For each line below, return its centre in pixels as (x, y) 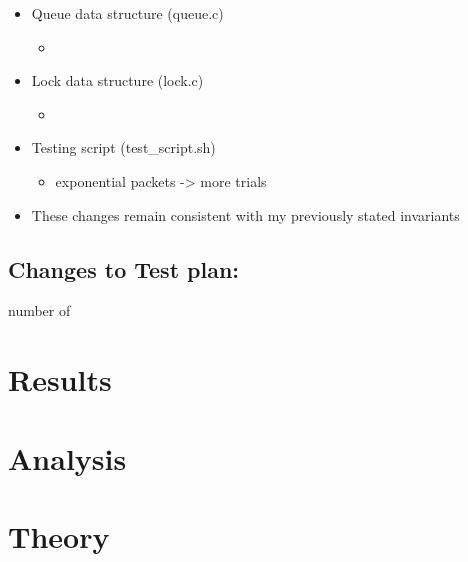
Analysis (67, 457)
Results (60, 379)
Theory (59, 535)
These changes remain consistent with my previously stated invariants (245, 214)
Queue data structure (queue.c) (127, 13)
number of (39, 310)
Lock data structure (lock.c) (117, 80)
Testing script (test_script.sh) (123, 147)
